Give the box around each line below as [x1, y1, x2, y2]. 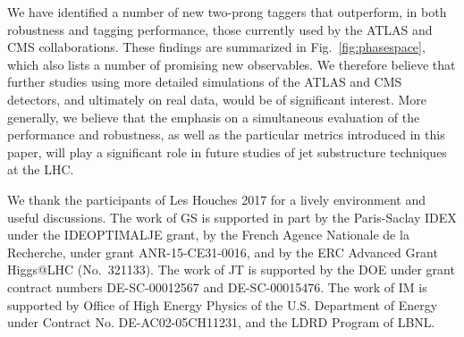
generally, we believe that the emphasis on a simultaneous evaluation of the [7, 107, 420, 126]
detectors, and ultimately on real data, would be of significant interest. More [7, 89, 427, 108]
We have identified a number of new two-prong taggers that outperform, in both [7, 3, 447, 21]
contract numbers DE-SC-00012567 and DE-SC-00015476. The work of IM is [7, 277, 427, 296]
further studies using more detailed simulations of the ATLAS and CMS [7, 72, 402, 91]
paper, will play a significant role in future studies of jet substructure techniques [7, 142, 447, 161]
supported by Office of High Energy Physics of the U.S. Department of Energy [7, 295, 438, 314]
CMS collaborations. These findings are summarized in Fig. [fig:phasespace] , [7, 38, 426, 56]
